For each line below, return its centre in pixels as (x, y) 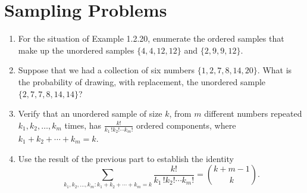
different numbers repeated (253, 113)
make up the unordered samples (76, 50)
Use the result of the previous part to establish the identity (126, 158)
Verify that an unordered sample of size (90, 113)
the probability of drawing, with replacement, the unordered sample (142, 81)
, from (180, 113)
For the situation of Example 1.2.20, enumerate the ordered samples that (151, 38)
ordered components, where (186, 125)
